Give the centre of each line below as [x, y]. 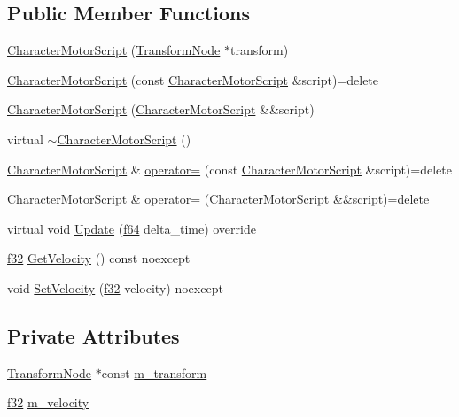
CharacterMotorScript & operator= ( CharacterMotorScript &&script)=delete [218, 199]
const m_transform [154, 372]
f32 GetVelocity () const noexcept [99, 258]
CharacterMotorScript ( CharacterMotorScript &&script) [161, 109]
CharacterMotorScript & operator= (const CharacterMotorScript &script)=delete [229, 169]
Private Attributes [93, 335]
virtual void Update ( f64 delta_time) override [132, 228]
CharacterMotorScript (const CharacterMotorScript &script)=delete [193, 79]
